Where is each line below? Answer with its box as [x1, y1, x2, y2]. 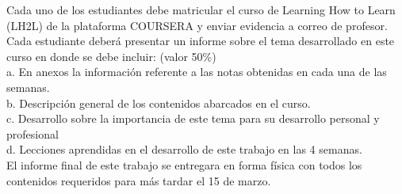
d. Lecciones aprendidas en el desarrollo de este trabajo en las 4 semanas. [6, 141, 362, 158]
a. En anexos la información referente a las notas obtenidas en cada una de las [6, 63, 387, 80]
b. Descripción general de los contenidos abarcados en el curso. [6, 94, 311, 111]
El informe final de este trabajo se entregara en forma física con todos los [6, 156, 362, 173]
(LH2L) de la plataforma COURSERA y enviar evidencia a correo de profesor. [6, 17, 388, 33]
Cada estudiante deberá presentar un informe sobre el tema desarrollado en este [6, 32, 395, 49]
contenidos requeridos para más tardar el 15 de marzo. [6, 172, 271, 188]
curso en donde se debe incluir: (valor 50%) [6, 48, 216, 64]
